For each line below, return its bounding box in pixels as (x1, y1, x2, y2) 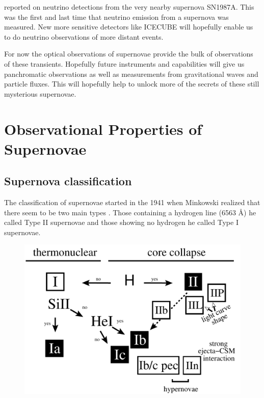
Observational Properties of (4, 118, 202, 139)
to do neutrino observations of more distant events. (4, 31, 164, 42)
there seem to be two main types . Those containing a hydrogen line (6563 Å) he (4, 207, 256, 217)
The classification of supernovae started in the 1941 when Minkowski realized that (4, 197, 260, 208)
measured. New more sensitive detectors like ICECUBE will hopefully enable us (4, 21, 253, 32)
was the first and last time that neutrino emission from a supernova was (4, 11, 229, 22)
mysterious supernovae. (4, 88, 76, 99)
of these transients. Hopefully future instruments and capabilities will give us (4, 58, 245, 69)
